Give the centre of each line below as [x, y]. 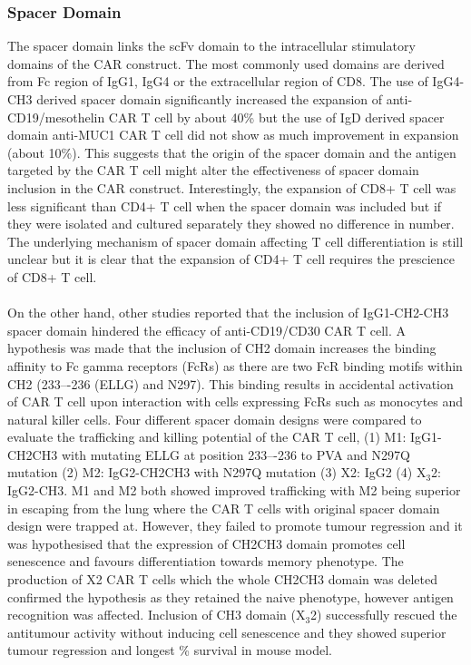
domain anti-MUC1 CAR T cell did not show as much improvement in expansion [233, 135]
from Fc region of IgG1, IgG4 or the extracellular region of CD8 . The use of [218, 81]
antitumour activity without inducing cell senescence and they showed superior [227, 632]
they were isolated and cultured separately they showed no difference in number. [231, 224]
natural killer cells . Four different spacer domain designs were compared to [215, 419]
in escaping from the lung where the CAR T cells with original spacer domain [224, 508]
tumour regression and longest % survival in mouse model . [170, 650]
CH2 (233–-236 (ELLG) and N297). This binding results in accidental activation [231, 383]
